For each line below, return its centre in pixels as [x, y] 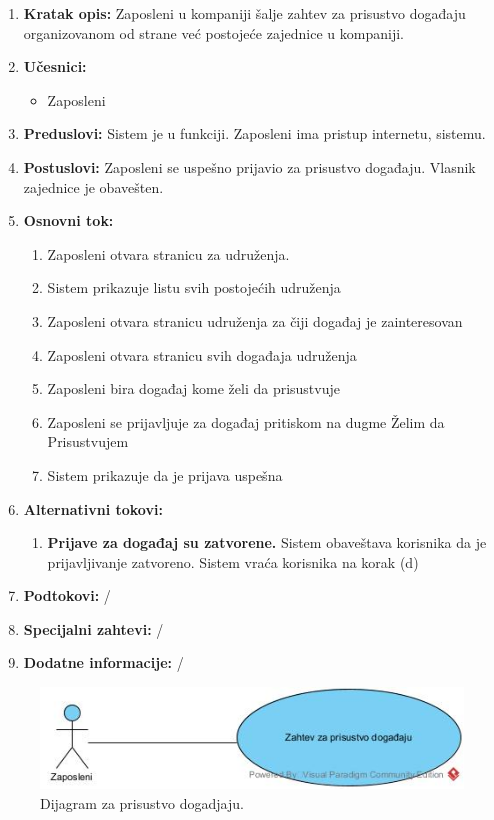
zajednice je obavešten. [93, 186]
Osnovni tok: [68, 220]
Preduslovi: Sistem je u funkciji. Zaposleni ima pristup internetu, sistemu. [254, 133]
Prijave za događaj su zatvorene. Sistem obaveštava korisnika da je [267, 542]
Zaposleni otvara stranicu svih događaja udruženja [202, 354]
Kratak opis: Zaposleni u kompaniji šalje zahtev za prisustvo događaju [244, 13]
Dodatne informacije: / [103, 662]
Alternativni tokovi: [93, 508]
